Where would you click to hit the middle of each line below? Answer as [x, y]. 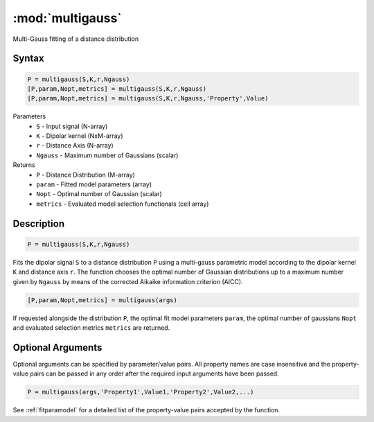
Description [39, 223]
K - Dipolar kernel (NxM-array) [80, 136]
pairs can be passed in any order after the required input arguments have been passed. [155, 373]
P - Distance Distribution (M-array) [86, 175]
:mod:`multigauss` [68, 18]
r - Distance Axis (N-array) [75, 146]
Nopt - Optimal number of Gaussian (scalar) [99, 194]
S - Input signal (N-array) [72, 126]
